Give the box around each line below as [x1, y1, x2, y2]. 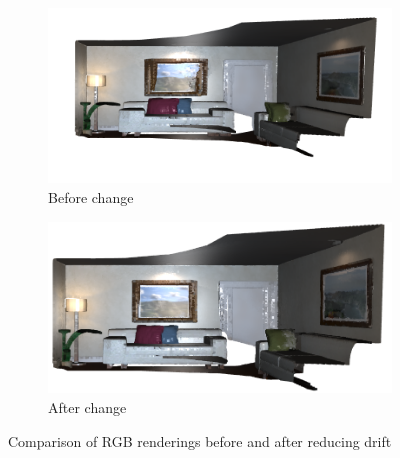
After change [48, 397, 127, 418]
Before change [48, 187, 134, 208]
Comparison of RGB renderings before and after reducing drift [8, 430, 392, 451]
